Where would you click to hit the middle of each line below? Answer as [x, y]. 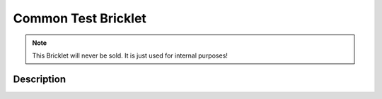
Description [40, 79]
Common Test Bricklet [80, 18]
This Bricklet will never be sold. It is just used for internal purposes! [130, 55]
